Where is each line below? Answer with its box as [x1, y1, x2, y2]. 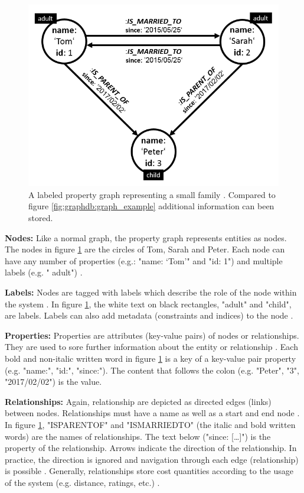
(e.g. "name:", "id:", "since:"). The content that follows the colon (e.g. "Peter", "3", [5, 364, 299, 376]
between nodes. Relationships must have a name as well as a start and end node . [5, 407, 300, 419]
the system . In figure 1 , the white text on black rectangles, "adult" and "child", [5, 297, 292, 310]
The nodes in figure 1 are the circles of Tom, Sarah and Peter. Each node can [5, 243, 285, 255]
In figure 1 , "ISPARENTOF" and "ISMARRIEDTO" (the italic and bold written [5, 418, 296, 430]
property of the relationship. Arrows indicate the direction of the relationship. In [5, 442, 297, 454]
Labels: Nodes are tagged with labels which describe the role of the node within [5, 286, 297, 299]
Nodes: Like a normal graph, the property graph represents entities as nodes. [5, 231, 287, 244]
